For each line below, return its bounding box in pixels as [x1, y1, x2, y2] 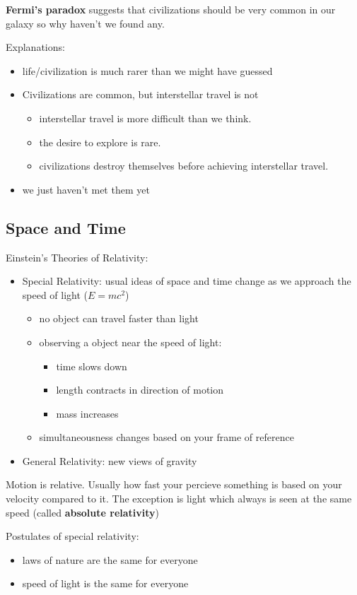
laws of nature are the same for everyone [22, 552, 198, 567]
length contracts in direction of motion [56, 382, 224, 397]
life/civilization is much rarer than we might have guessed [22, 63, 273, 78]
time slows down [56, 358, 127, 373]
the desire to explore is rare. [39, 134, 161, 149]
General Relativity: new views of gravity [22, 453, 197, 468]
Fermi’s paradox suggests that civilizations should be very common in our [6, 2, 336, 16]
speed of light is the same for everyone [22, 576, 189, 591]
